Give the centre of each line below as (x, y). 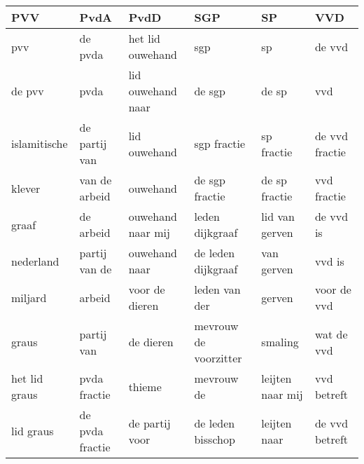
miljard (29, 297)
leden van (217, 289)
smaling (280, 342)
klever (26, 188)
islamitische (40, 143)
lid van (278, 216)
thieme (145, 386)
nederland (35, 261)
